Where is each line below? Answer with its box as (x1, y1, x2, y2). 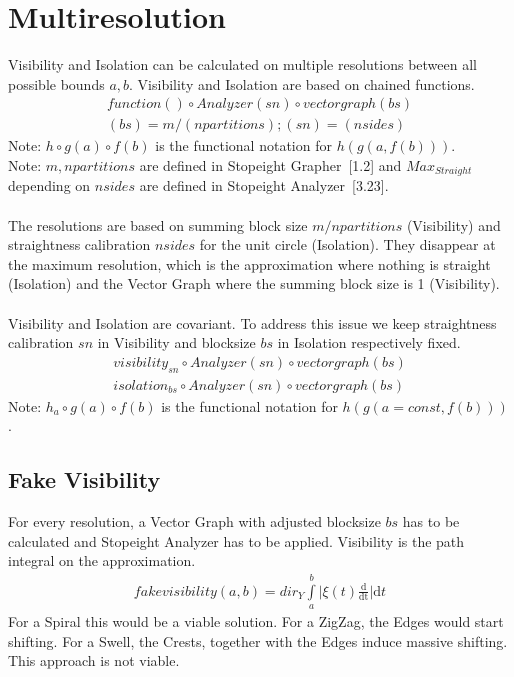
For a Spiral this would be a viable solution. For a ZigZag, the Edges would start (8, 611, 504, 632)
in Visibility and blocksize (97, 332, 256, 353)
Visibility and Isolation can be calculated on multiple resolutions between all (8, 54, 477, 75)
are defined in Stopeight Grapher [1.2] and (139, 154, 402, 175)
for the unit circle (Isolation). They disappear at (199, 234, 496, 255)
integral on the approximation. (8, 550, 196, 571)
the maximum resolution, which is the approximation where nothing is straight (8, 253, 491, 274)
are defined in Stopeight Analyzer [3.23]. (139, 175, 389, 196)
